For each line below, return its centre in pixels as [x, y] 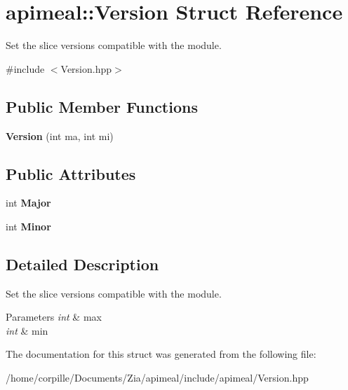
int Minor [28, 226]
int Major [28, 203]
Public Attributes [71, 173]
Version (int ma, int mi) [60, 135]
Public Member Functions [102, 106]
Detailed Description [82, 264]
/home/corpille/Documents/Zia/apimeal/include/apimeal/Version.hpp [157, 378]
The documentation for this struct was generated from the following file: [161, 354]
